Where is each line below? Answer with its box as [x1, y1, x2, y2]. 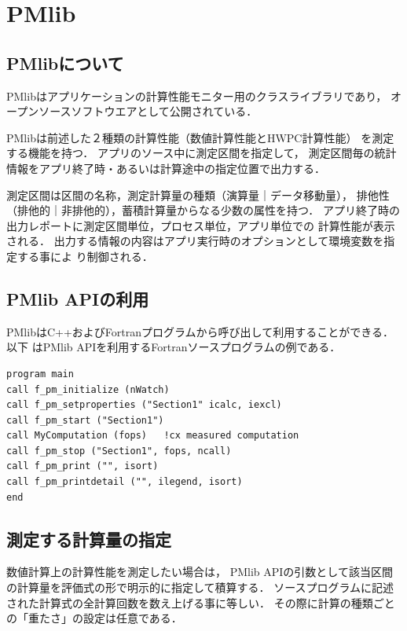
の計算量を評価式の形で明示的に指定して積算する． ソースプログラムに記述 [6, 579, 394, 596]
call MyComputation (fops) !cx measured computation [6, 430, 299, 442]
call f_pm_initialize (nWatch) [6, 383, 170, 395]
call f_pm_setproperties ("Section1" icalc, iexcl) [6, 399, 282, 411]
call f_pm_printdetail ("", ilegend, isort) [6, 476, 243, 488]
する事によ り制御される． [16, 248, 153, 264]
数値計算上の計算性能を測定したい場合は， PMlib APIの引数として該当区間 [6, 563, 393, 580]
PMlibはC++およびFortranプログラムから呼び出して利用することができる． [6, 323, 394, 339]
